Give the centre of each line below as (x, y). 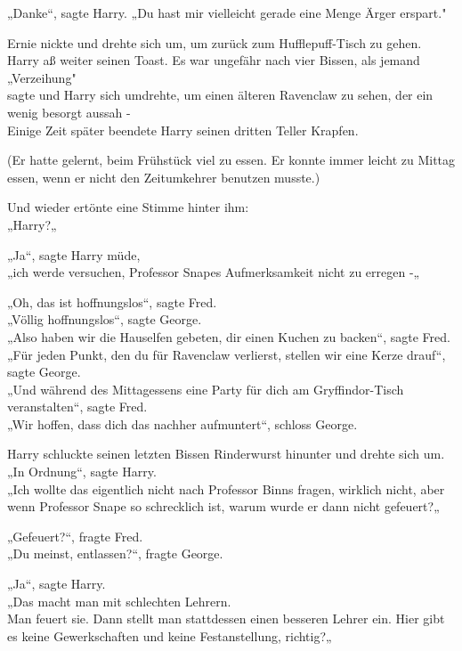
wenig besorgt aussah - (69, 112)
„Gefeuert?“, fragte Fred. (75, 536)
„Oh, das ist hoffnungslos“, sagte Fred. (112, 301)
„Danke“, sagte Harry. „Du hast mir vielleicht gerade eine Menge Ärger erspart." (227, 12)
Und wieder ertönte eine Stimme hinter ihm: (128, 207)
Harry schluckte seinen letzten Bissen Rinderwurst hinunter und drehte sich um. (226, 454)
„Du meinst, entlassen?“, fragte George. (115, 553)
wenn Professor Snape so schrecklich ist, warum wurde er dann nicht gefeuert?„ (223, 506)
